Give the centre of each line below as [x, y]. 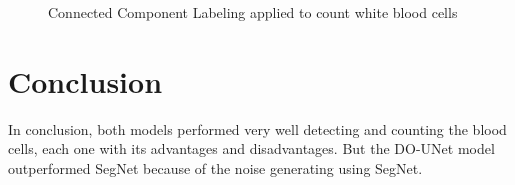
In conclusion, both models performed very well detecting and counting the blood [257, 128]
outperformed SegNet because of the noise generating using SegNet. [215, 167]
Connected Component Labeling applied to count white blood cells [253, 12]
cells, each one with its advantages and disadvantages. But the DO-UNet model [251, 148]
